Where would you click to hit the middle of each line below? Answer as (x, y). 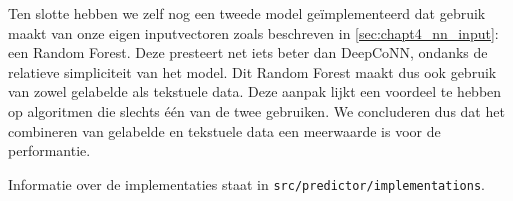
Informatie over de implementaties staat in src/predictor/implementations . (246, 183)
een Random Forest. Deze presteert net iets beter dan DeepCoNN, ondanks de (248, 52)
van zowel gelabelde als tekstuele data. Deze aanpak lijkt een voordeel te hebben (255, 91)
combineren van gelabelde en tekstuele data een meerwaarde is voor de (224, 130)
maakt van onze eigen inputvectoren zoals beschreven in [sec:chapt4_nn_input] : (253, 32)
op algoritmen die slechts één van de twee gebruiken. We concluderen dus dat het (256, 110)
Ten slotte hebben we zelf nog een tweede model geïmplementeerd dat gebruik (247, 13)
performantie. (49, 150)
